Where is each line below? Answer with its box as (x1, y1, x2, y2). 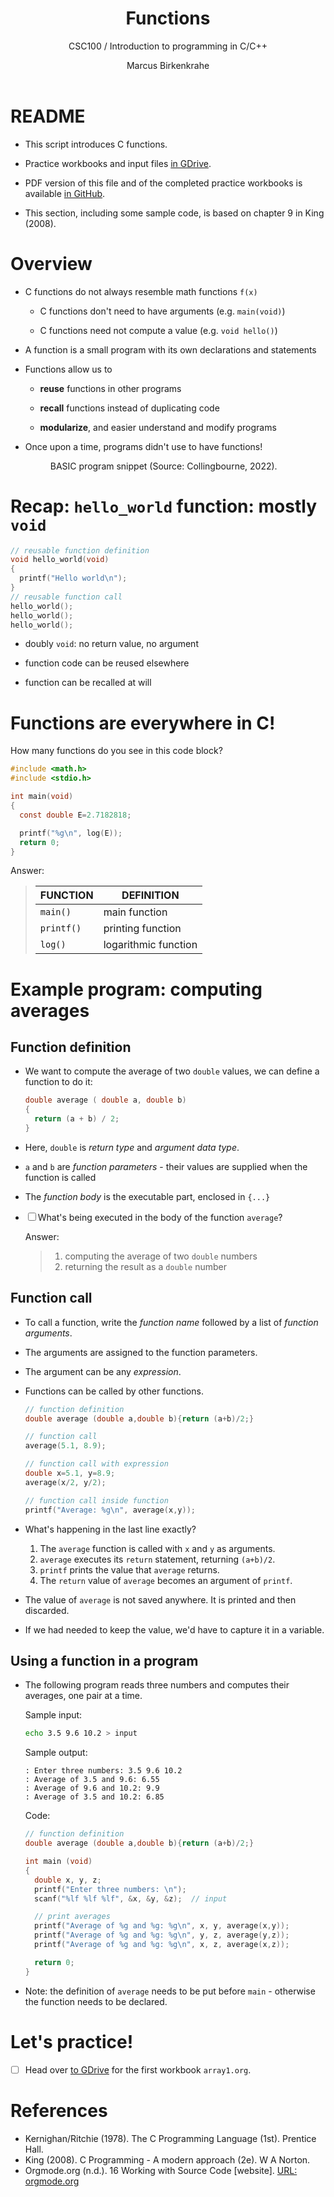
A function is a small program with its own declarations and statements (24, 343, 317, 356)
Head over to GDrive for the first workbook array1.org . (24, 2063, 252, 2076)
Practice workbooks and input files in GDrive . (24, 157, 212, 169)
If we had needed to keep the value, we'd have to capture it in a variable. (24, 1623, 325, 1636)
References (10, 2099, 108, 2122)
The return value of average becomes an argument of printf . (39, 1574, 293, 1586)
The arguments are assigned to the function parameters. (24, 1346, 258, 1358)
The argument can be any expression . (24, 1365, 182, 1377)
